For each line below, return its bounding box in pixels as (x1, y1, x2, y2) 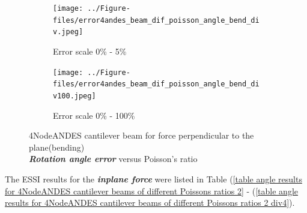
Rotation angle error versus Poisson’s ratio (29, 152, 198, 165)
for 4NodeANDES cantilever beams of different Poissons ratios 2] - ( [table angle (5, 184, 299, 197)
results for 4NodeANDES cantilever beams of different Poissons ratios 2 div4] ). (5, 196, 295, 209)
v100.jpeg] (53, 91, 96, 100)
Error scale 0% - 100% (53, 109, 135, 121)
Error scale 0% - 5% (53, 44, 127, 57)
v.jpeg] (53, 28, 84, 37)
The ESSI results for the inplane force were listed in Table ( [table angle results (5, 172, 302, 185)
